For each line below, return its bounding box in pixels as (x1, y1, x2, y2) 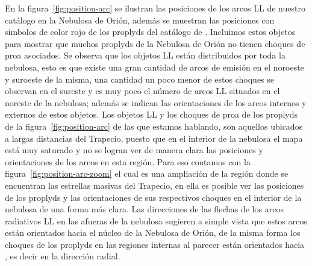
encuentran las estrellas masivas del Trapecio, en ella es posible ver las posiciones (5, 179, 304, 191)
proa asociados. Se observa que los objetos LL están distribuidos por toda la (5, 49, 285, 62)
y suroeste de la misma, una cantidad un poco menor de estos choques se (5, 72, 275, 85)
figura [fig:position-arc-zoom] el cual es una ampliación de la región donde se (5, 167, 289, 180)
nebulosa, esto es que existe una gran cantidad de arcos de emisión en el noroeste (5, 60, 304, 73)
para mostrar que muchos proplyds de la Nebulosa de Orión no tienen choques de (5, 37, 305, 49)
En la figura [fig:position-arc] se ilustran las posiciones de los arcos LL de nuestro (5, 2, 305, 14)
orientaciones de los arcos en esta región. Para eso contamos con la (5, 155, 251, 168)
